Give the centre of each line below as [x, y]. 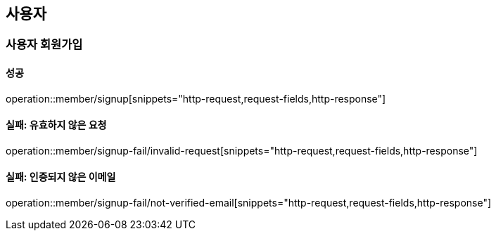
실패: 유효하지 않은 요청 [56, 125]
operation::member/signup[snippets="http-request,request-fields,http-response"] [196, 98]
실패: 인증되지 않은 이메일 [61, 177]
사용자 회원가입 [44, 45]
